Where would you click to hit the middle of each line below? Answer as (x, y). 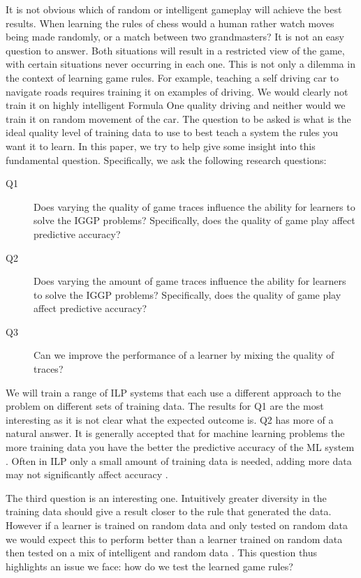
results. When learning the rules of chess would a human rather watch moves (170, 23)
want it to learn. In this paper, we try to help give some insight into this (161, 146)
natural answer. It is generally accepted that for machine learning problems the (175, 433)
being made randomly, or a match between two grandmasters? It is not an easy (175, 37)
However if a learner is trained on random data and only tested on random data (177, 525)
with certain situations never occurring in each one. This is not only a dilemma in (180, 64)
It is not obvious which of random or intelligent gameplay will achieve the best (174, 9)
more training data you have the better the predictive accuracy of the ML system (180, 447)
